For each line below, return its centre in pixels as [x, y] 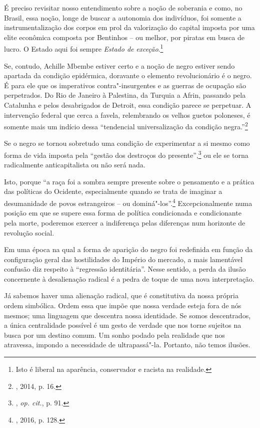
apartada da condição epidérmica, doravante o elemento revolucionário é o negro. [128, 75]
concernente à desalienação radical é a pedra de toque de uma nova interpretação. [129, 278]
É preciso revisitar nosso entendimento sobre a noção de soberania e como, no [123, 8]
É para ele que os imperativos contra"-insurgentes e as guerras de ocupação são [125, 85]
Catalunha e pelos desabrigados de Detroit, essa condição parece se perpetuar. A [128, 105]
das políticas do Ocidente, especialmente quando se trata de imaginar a [113, 191]
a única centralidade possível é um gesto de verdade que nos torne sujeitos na [123, 325]
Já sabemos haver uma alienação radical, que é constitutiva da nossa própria [121, 295]
